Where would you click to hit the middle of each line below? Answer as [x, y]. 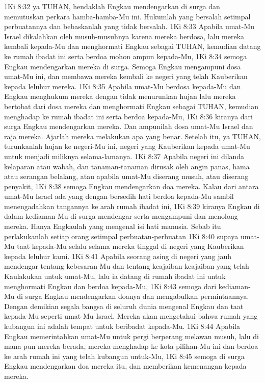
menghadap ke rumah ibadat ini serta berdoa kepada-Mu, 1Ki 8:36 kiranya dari [128, 116]
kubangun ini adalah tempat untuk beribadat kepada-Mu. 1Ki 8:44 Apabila [122, 326]
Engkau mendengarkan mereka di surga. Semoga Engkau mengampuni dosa [123, 66]
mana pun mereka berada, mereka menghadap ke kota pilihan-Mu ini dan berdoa [131, 346]
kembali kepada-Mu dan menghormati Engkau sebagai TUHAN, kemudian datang [132, 46]
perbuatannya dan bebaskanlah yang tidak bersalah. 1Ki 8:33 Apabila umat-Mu [129, 26]
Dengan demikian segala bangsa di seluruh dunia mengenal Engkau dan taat [124, 306]
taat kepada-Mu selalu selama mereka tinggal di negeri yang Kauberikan [130, 246]
